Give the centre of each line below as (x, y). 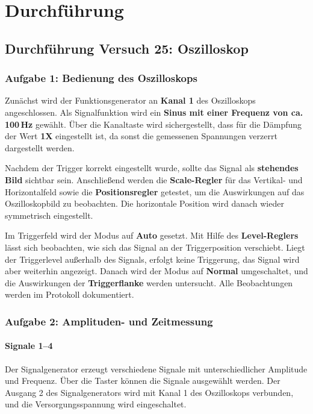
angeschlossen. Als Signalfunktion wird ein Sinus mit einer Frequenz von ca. (154, 112)
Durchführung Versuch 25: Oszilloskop (127, 48)
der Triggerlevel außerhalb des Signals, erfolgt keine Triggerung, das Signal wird (152, 259)
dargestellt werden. (40, 147)
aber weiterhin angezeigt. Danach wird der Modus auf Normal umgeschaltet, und (156, 271)
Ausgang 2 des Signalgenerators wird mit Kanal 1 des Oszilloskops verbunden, (149, 392)
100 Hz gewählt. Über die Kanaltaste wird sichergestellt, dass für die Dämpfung (153, 124)
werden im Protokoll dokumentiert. (70, 294)
